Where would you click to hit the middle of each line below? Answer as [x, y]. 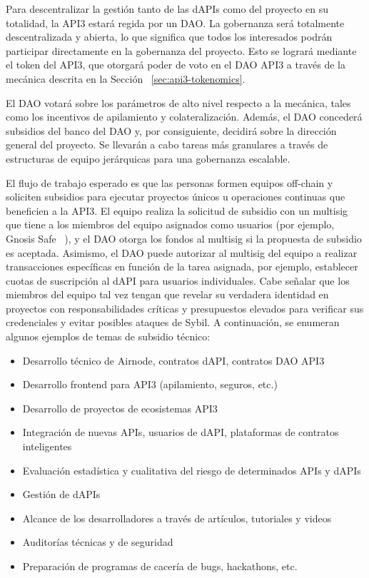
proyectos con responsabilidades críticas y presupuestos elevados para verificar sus [185, 308]
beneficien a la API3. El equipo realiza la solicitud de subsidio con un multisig [177, 210]
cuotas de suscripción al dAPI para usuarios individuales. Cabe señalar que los [178, 280]
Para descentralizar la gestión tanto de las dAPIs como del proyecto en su [167, 9]
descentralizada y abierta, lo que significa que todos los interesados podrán [169, 37]
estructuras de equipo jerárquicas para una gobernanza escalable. [148, 158]
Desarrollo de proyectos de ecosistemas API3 [120, 408]
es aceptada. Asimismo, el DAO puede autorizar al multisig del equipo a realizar [182, 252]
